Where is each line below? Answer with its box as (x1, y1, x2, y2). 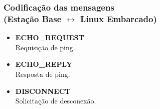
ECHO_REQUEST (15, 32, 84, 43)
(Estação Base (4, 12, 62, 25)
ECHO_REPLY (15, 59, 73, 69)
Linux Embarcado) (80, 12, 157, 25)
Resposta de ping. (15, 68, 70, 79)
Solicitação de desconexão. (15, 95, 96, 106)
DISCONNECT (15, 85, 71, 96)
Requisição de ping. (15, 42, 75, 52)
